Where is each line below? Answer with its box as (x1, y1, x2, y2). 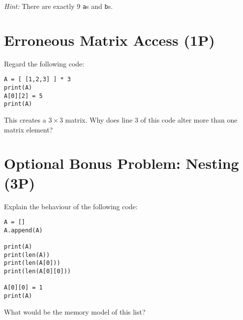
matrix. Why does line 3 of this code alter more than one (65, 115, 238, 125)
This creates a (4, 115, 46, 125)
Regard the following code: (4, 58, 85, 68)
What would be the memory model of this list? (4, 306, 146, 317)
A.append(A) (4, 226, 43, 234)
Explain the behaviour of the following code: (4, 201, 138, 211)
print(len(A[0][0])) (4, 268, 71, 275)
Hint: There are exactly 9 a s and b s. (4, 1, 113, 11)
